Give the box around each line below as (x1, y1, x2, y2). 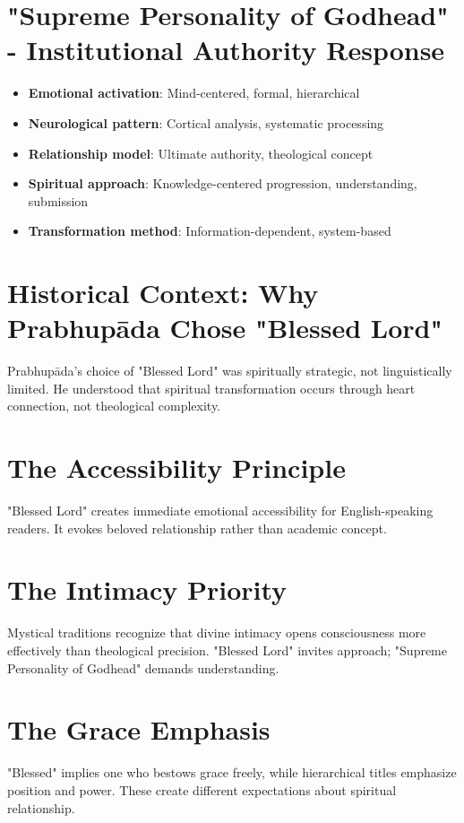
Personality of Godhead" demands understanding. (7, 658, 279, 677)
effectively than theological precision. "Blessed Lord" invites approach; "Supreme (7, 641, 447, 659)
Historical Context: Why (7, 274, 319, 311)
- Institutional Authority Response (7, 31, 445, 68)
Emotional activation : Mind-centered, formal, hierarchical (28, 83, 360, 102)
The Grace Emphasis (7, 711, 271, 748)
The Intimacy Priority (7, 571, 288, 608)
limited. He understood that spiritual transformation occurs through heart (7, 378, 416, 397)
